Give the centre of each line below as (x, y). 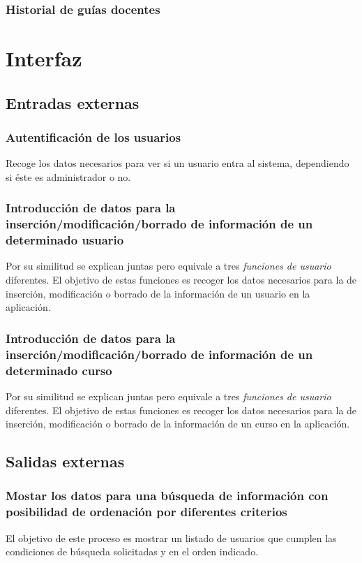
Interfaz (44, 58)
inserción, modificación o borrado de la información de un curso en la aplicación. (178, 424)
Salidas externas (65, 461)
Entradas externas (73, 102)
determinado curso (59, 370)
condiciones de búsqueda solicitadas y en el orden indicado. (132, 551)
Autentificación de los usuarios (93, 137)
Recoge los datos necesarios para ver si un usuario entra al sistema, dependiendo (178, 163)
